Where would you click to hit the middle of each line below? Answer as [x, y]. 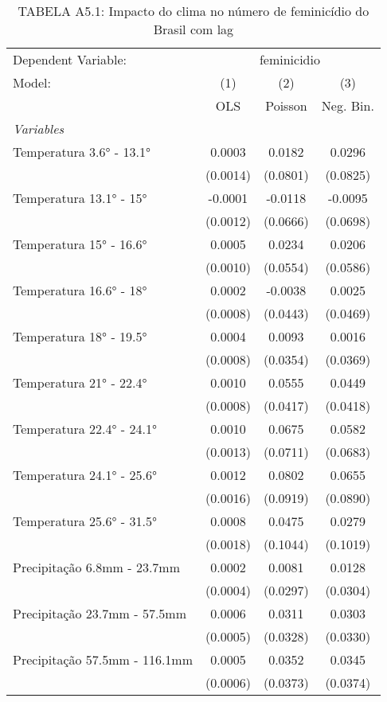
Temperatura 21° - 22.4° [80, 382]
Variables [39, 129]
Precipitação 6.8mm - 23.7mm [97, 567]
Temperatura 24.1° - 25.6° [85, 475]
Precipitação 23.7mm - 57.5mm [100, 613]
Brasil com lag [193, 29]
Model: [32, 82]
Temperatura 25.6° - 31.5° [85, 521]
